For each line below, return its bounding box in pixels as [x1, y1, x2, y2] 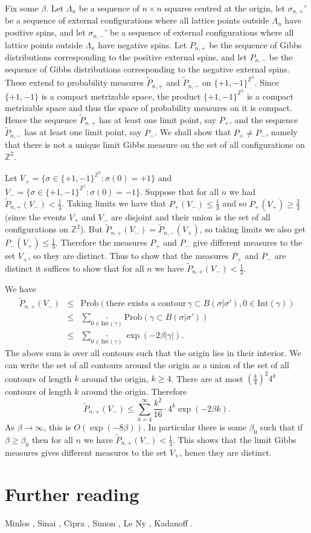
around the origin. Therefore [82, 385, 187, 398]
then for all [31, 433, 73, 445]
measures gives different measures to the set [5, 445, 167, 458]
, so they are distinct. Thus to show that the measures [28, 249, 229, 262]
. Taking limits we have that [62, 197, 167, 209]
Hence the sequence [5, 113, 77, 126]
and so [222, 197, 247, 209]
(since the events [5, 210, 66, 223]
